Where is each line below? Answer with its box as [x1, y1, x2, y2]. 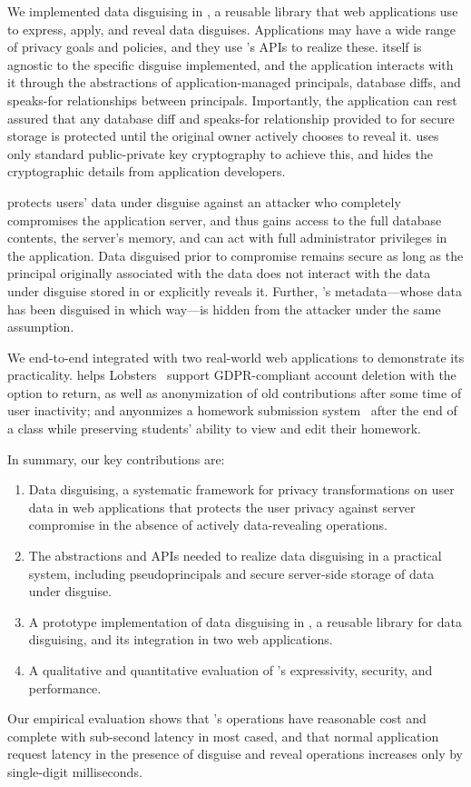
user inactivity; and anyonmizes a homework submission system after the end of [7, 401, 457, 420]
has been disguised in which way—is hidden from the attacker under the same [7, 299, 441, 318]
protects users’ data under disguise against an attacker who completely [7, 192, 401, 211]
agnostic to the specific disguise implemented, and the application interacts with [7, 55, 454, 74]
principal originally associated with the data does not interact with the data [7, 264, 431, 283]
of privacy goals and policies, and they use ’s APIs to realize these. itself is [7, 37, 422, 56]
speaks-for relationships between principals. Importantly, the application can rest [7, 90, 457, 109]
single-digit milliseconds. [7, 762, 142, 781]
